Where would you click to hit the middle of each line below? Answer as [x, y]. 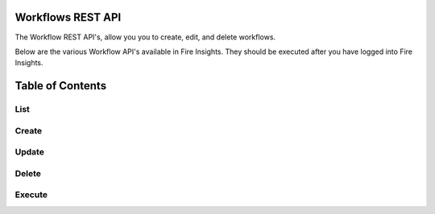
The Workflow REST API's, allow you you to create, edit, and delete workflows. [145, 37]
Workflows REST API [68, 17]
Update [29, 152]
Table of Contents [61, 86]
